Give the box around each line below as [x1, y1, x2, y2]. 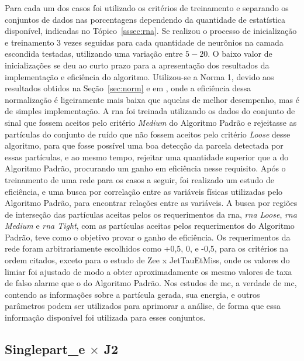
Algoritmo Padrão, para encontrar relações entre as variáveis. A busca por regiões [5, 197, 298, 209]
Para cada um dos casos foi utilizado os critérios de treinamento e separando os [5, 2, 289, 13]
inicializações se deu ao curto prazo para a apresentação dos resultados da [5, 59, 270, 71]
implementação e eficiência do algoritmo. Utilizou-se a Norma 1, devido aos [5, 70, 274, 82]
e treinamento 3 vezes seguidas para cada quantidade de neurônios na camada [5, 36, 284, 48]
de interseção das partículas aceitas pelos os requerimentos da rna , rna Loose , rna [5, 208, 297, 220]
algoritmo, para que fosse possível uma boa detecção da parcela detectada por [5, 139, 284, 152]
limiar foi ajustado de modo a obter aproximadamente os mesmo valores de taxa [5, 265, 292, 277]
